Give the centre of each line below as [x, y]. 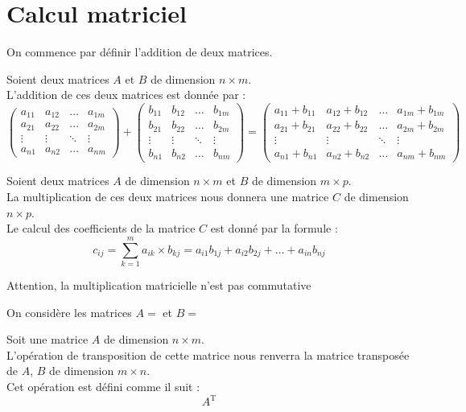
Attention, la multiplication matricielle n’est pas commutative [159, 284]
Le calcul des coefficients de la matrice [101, 228]
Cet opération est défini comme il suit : [103, 386]
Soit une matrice [47, 339]
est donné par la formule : [274, 228]
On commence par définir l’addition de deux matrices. [140, 52]
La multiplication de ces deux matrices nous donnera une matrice [168, 197]
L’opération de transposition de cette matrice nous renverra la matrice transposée [208, 354]
